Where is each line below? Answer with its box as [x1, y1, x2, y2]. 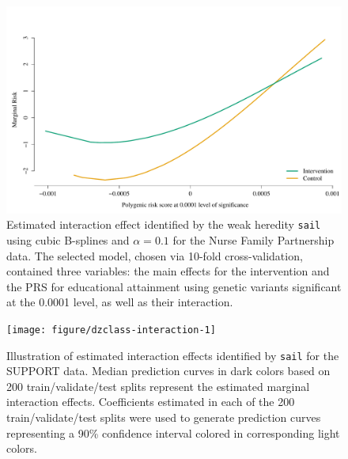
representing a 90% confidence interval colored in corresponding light [6, 424, 340, 441]
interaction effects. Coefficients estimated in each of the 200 [6, 393, 295, 410]
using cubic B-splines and [6, 231, 130, 248]
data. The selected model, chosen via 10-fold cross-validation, [6, 247, 303, 264]
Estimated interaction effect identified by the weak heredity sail [6, 216, 321, 233]
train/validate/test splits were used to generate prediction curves [6, 409, 321, 425]
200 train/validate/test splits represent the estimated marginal [6, 377, 310, 394]
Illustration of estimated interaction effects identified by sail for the [6, 347, 339, 363]
